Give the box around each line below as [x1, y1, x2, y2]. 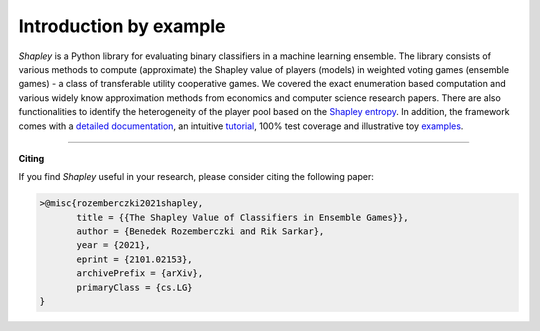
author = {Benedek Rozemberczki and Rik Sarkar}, [76, 226, 325, 237]
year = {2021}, [76, 240, 151, 251]
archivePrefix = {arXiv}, [76, 268, 204, 279]
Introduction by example [18, 15, 226, 37]
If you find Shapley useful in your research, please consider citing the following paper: [18, 171, 375, 183]
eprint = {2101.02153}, [76, 253, 194, 265]
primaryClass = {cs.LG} [76, 281, 194, 293]
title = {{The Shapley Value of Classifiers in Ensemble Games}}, [76, 211, 409, 223]
